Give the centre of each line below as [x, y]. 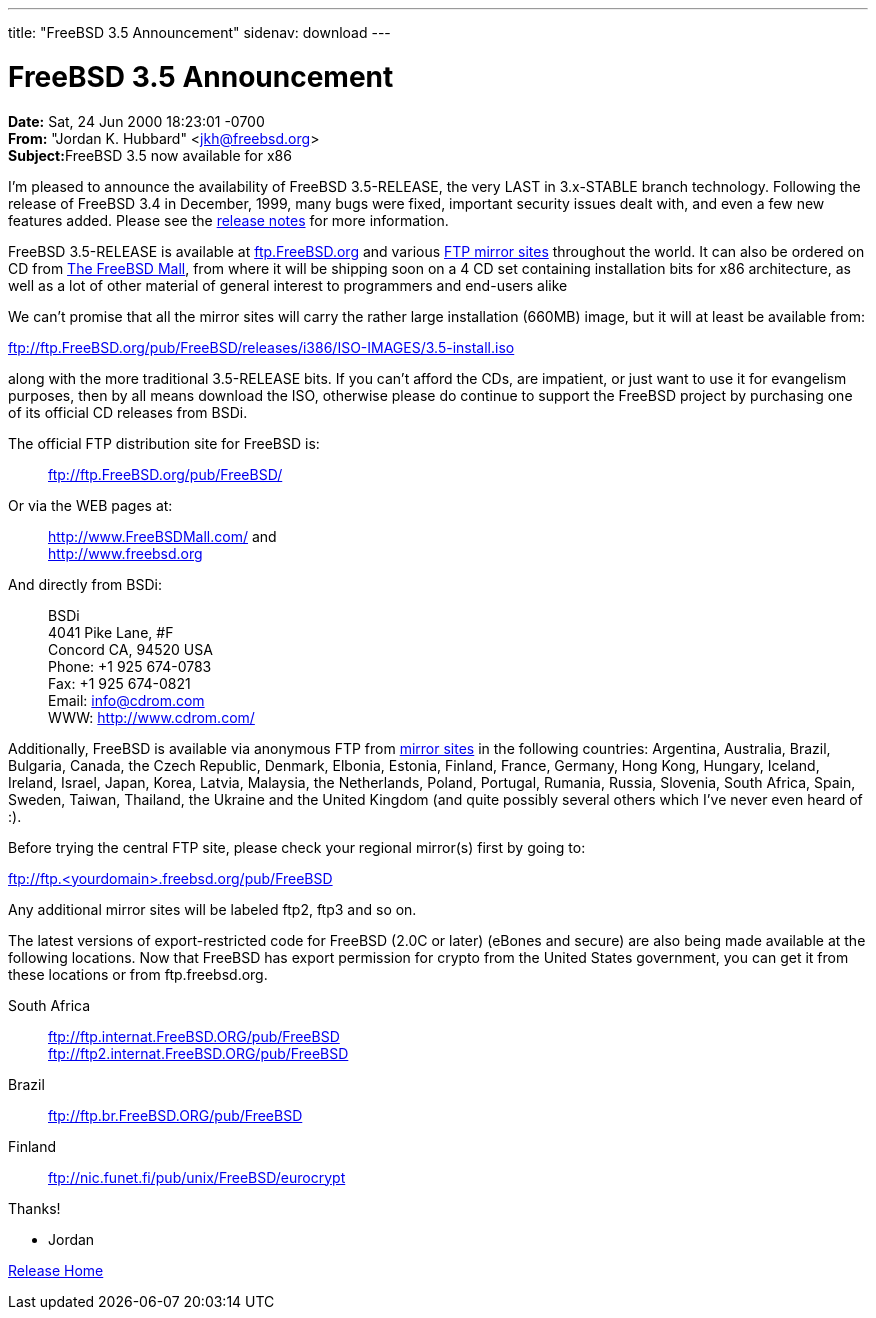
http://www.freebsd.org [125, 553]
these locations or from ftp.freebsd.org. [138, 974]
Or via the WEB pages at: [90, 505]
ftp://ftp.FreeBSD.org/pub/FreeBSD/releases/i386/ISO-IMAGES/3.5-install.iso [261, 347]
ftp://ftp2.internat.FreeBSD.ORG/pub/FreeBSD [198, 1053]
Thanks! [34, 1208]
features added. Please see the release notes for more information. [228, 220]
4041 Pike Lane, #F [111, 632]
